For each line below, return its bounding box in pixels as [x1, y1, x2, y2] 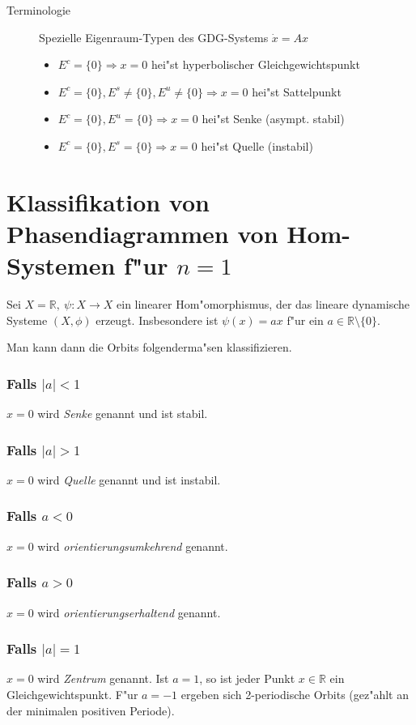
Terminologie [6, 2, 70, 18]
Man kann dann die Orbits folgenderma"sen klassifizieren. [6, 339, 292, 356]
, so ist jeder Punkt [199, 670, 295, 687]
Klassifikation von [6, 185, 210, 218]
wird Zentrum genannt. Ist [37, 670, 169, 687]
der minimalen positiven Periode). [6, 702, 175, 719]
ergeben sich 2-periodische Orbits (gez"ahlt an [180, 685, 409, 702]
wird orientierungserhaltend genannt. [37, 603, 221, 621]
